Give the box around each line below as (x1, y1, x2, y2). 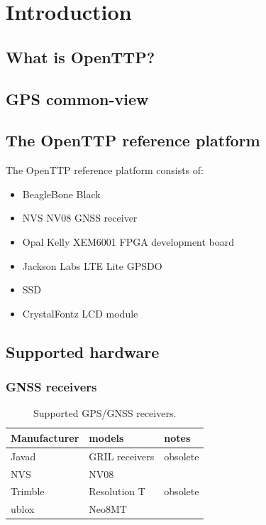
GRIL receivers (89, 448, 155, 463)
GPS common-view (6, 87, 149, 109)
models (89, 430, 124, 445)
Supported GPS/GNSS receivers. (33, 406, 177, 421)
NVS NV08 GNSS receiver (22, 210, 138, 225)
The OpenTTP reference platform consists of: (6, 163, 204, 178)
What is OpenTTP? (6, 45, 155, 67)
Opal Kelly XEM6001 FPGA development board (22, 234, 235, 249)
